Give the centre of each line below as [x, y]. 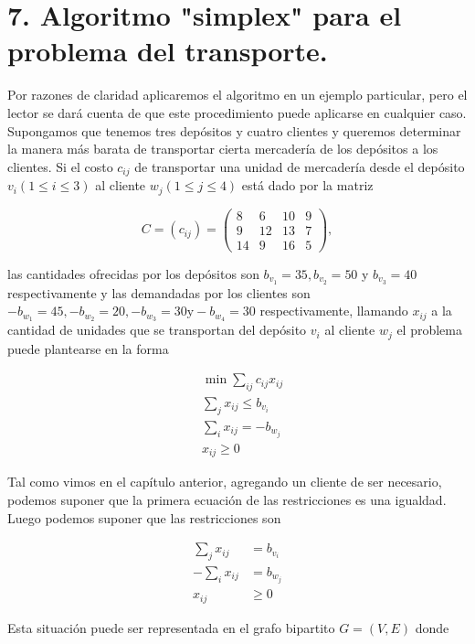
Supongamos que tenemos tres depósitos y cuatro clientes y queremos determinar [234, 130]
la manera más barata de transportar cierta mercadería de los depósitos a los [223, 149]
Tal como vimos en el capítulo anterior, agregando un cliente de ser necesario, [225, 482]
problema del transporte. [168, 51]
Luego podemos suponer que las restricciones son [144, 517]
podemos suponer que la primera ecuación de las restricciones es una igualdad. [227, 499]
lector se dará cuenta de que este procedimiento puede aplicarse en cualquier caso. [237, 112]
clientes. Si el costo [60, 166]
